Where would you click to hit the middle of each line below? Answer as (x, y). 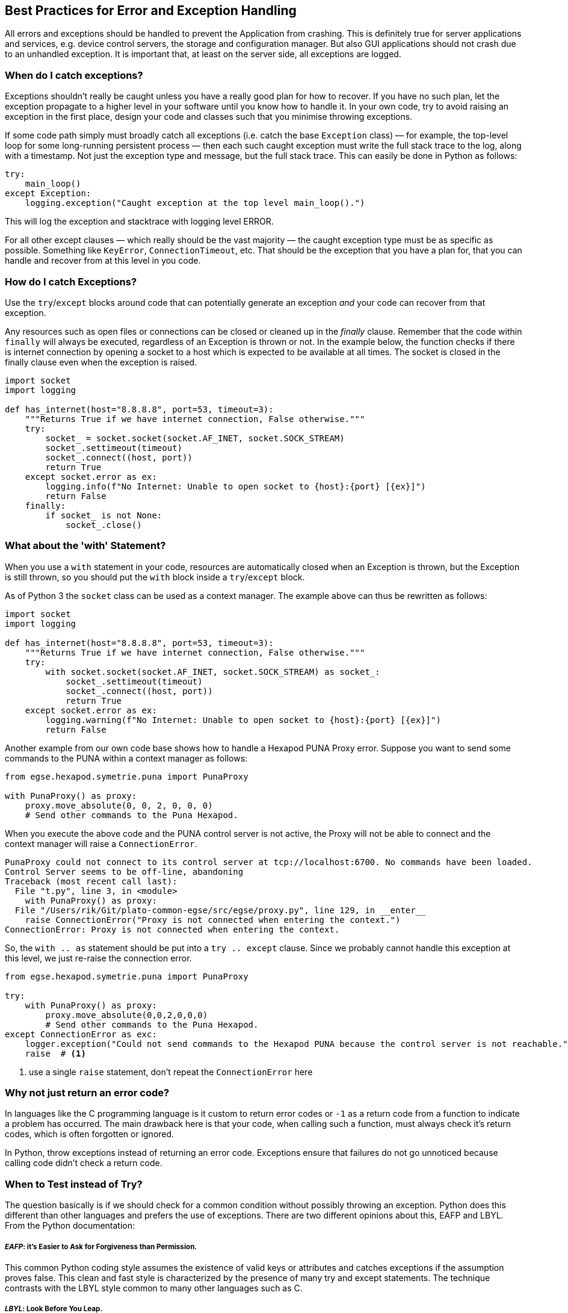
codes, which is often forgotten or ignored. (90, 1134)
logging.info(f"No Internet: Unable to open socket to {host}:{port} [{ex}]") (236, 486)
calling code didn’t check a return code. (84, 1163)
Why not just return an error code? (87, 1093)
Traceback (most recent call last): (91, 881)
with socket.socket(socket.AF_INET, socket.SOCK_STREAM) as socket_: (213, 672)
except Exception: (48, 194)
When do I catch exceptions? (74, 75)
